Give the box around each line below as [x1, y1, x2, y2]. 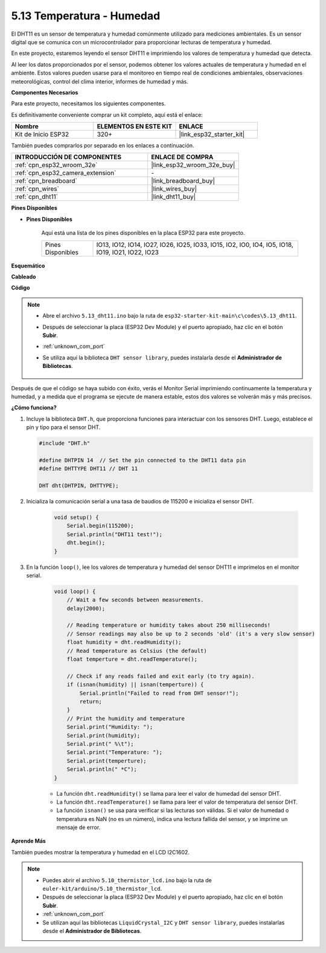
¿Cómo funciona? [11, 404, 57, 411]
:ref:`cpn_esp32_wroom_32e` [14, 161, 98, 169]
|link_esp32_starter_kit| [179, 130, 245, 139]
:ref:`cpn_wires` [14, 185, 60, 193]
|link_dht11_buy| [151, 192, 196, 201]
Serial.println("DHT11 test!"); [66, 531, 163, 538]
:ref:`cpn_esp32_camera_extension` [14, 169, 117, 177]
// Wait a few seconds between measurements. [66, 597, 204, 603]
